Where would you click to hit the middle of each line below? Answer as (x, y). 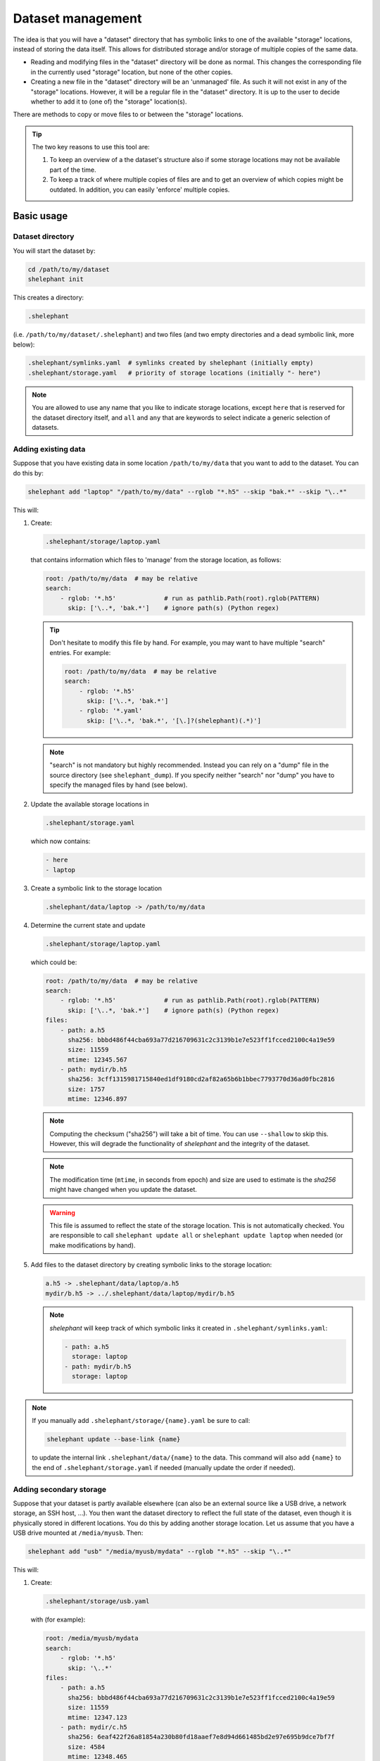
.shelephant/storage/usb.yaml (97, 1601)
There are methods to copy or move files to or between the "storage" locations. (128, 114)
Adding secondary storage (60, 1489)
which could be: (54, 962)
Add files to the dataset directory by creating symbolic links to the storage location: (151, 1265)
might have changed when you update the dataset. (123, 1190)
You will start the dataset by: (54, 251)
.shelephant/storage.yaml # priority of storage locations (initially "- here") (175, 373)
